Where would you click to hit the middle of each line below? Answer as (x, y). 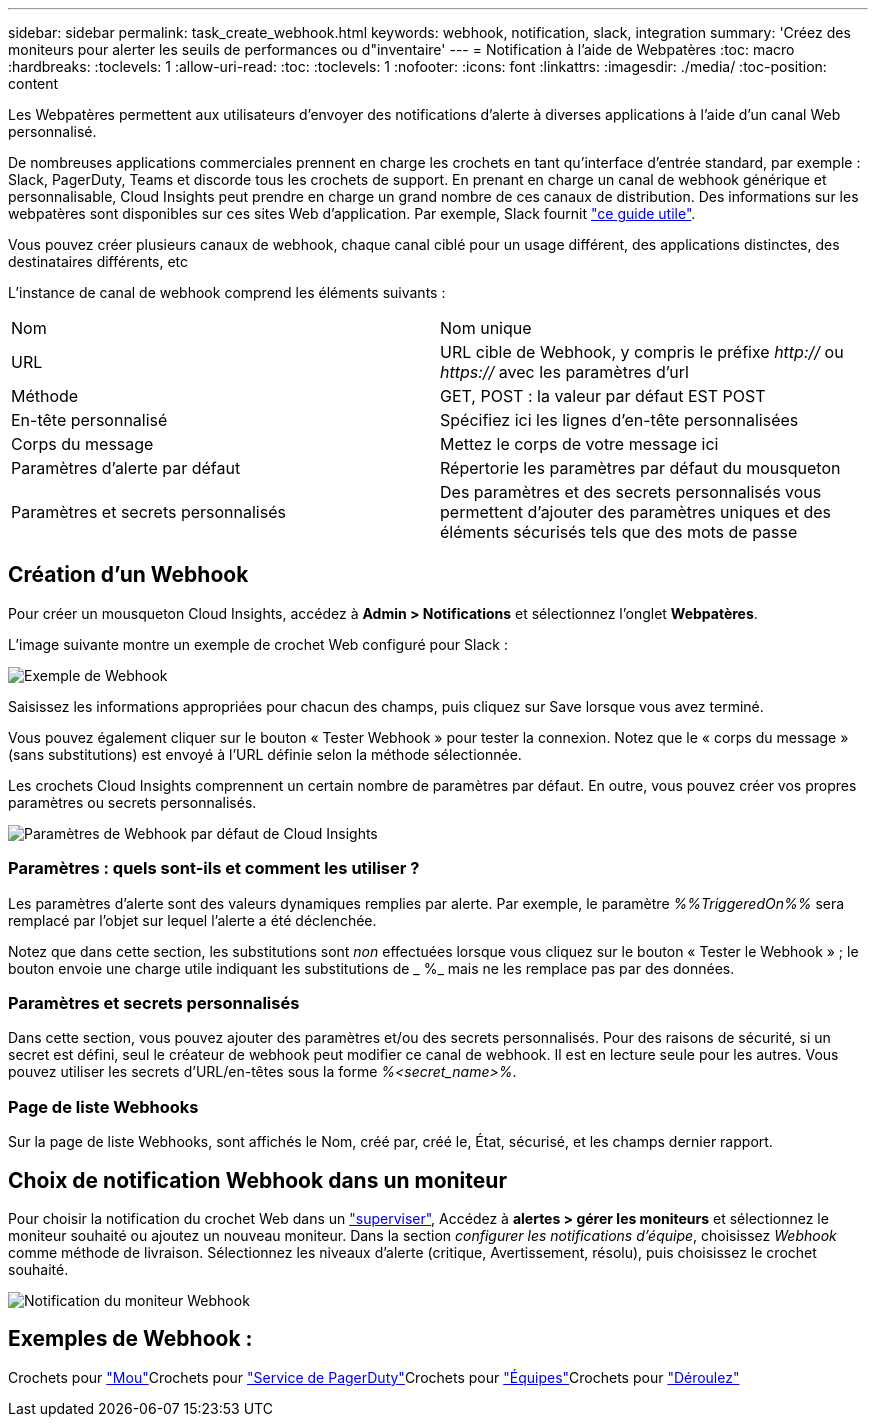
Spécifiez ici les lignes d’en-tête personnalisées (619, 420)
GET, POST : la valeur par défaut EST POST (603, 396)
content (33, 83)
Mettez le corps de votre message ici (579, 444)
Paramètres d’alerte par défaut (126, 468)
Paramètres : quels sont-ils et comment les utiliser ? (214, 868)
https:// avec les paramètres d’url (564, 372)
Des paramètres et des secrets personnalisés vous (631, 492)
